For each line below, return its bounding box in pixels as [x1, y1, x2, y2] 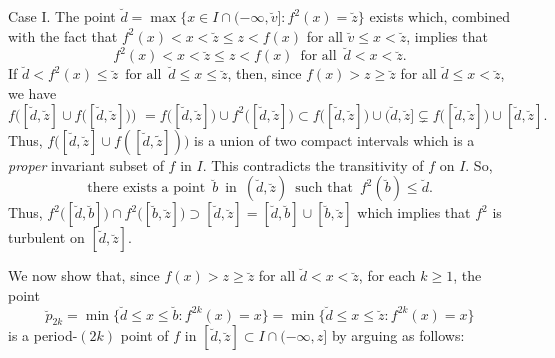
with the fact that [8, 25, 118, 46]
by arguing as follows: [331, 325, 465, 346]
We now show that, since [8, 265, 160, 286]
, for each [358, 265, 416, 286]
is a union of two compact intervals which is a [194, 129, 475, 150]
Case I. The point [8, 6, 116, 26]
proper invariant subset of [8, 154, 164, 175]
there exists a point [87, 181, 206, 196]
